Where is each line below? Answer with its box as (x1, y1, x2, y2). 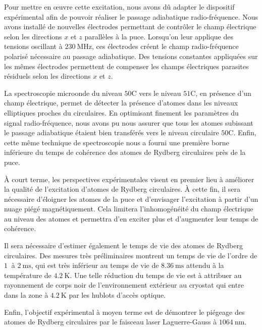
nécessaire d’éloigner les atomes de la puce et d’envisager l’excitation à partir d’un (4, 193, 258, 204)
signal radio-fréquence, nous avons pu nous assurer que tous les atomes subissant (4, 117, 253, 128)
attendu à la (186, 260, 224, 270)
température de (4, 269, 51, 280)
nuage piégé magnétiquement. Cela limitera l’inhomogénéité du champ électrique (4, 203, 253, 214)
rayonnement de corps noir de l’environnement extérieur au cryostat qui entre (4, 280, 244, 290)
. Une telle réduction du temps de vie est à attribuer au (70, 269, 242, 280)
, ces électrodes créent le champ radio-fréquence (92, 41, 239, 51)
